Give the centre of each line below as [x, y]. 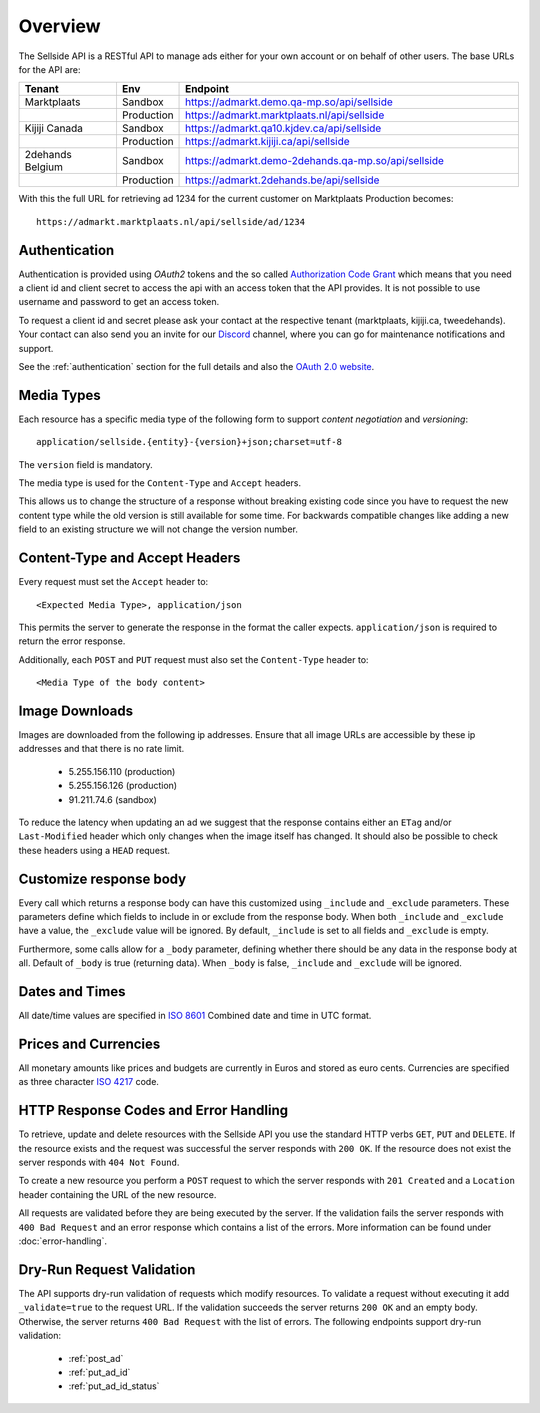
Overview [59, 26]
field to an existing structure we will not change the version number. [158, 529]
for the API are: [49, 69]
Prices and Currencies [89, 1043]
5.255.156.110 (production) [122, 771]
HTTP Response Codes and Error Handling [153, 1110]
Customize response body [102, 878]
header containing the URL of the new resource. [117, 1194]
